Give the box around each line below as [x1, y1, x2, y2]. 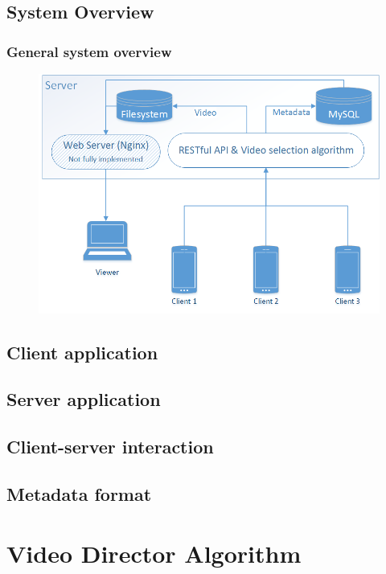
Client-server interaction [6, 434, 214, 459]
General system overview [6, 41, 172, 61]
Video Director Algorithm [6, 536, 302, 569]
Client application [6, 339, 158, 364]
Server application [6, 387, 161, 412]
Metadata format [6, 482, 152, 506]
